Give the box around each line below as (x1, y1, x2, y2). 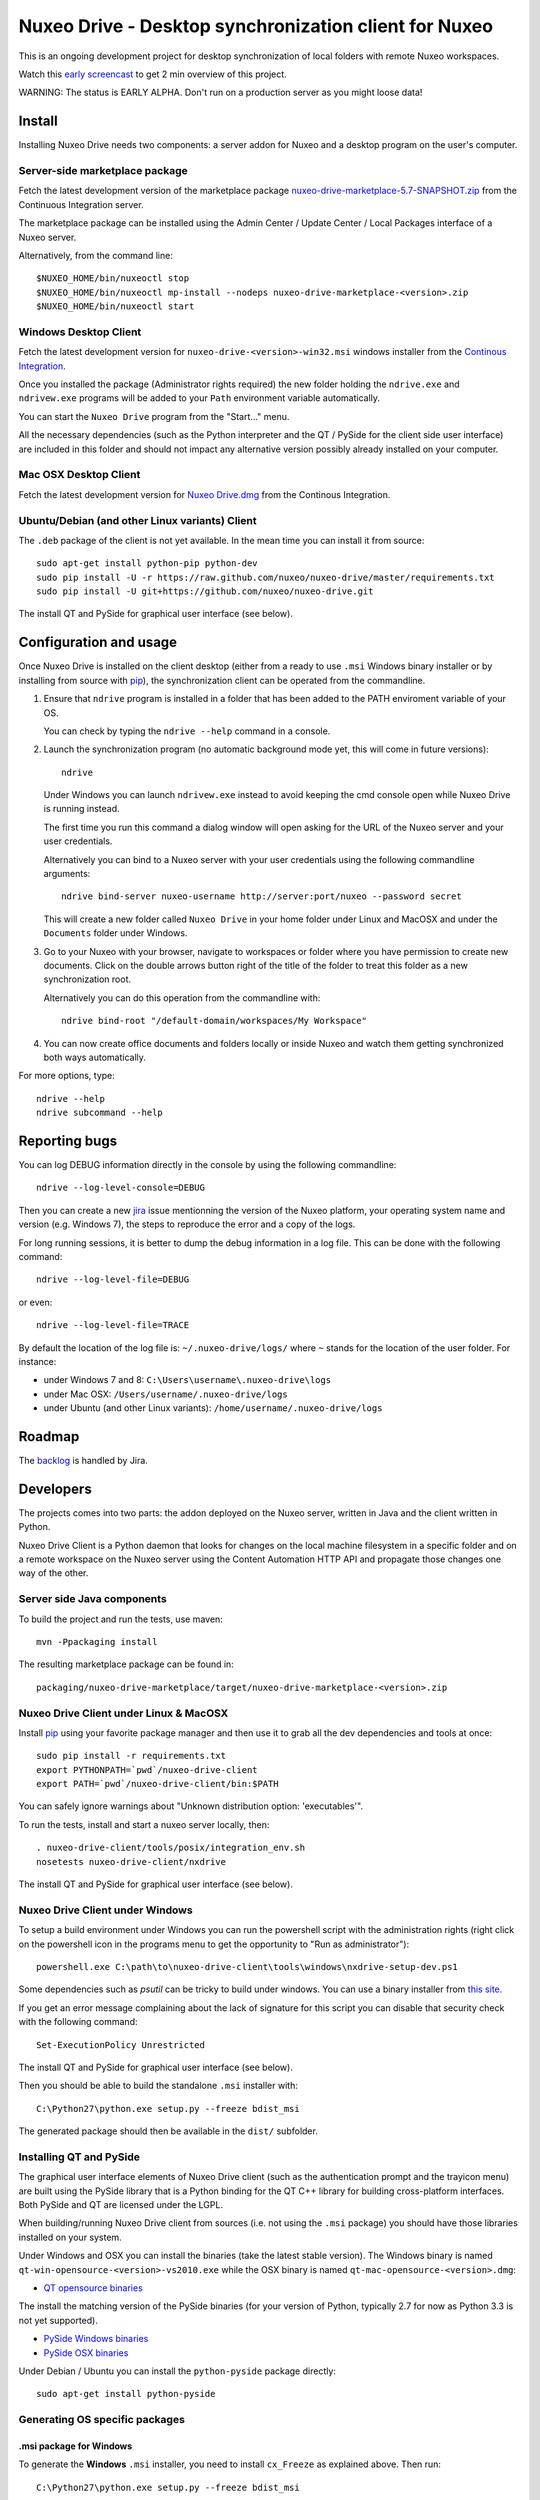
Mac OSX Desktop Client (18, 468, 141, 482)
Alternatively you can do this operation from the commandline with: (43, 991, 321, 1004)
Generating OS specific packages (18, 2413, 185, 2427)
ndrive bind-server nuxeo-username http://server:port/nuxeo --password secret (61, 891, 462, 902)
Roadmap (18, 1428, 80, 1445)
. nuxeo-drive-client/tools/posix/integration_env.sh (36, 1842, 305, 1854)
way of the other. (18, 1567, 89, 1579)
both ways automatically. (43, 1051, 147, 1063)
